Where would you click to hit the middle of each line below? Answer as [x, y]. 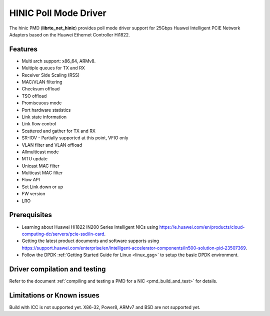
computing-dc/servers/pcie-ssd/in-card [63, 234]
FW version [33, 194]
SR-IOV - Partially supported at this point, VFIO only [75, 138]
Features [23, 49]
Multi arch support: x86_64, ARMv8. [59, 61]
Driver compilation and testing [57, 269]
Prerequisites [30, 215]
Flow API [31, 180]
